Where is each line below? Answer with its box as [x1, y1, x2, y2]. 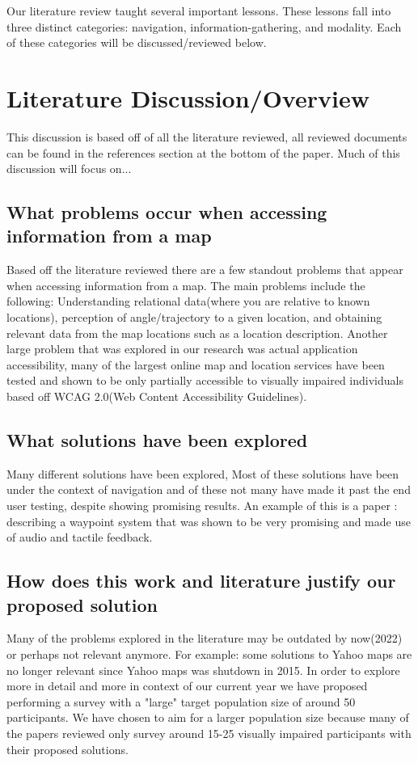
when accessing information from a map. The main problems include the [6, 276, 365, 293]
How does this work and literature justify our [6, 568, 396, 593]
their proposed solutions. [6, 740, 129, 757]
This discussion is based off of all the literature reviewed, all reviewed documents [6, 128, 407, 145]
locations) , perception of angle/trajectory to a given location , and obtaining [6, 309, 382, 326]
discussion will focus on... [6, 160, 132, 177]
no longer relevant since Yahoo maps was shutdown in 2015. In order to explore [6, 661, 400, 678]
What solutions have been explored [6, 428, 308, 453]
